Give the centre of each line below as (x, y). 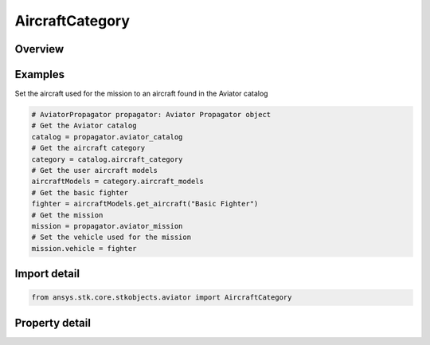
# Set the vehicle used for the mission (111, 237)
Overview (39, 49)
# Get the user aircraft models (95, 171)
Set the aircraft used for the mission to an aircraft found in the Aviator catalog (141, 94)
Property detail (53, 323)
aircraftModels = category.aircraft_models (118, 182)
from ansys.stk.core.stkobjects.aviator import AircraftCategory (162, 298)
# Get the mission (67, 215)
